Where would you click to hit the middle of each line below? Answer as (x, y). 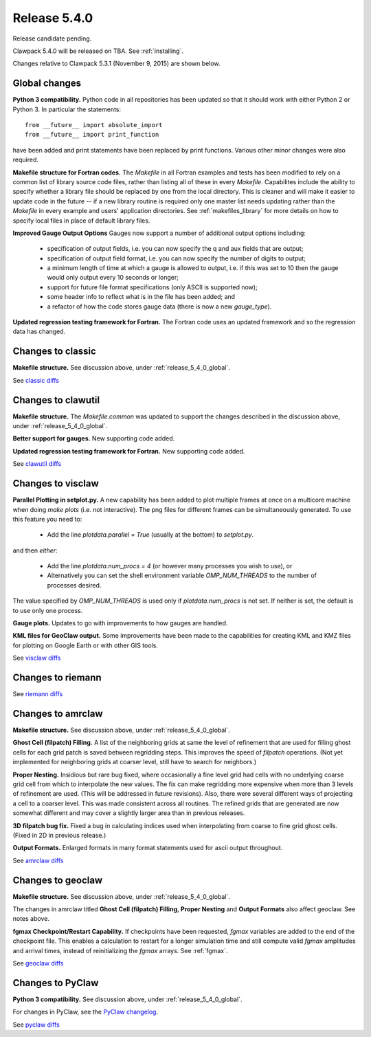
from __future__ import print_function (92, 135)
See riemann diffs (38, 694)
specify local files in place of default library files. (81, 221)
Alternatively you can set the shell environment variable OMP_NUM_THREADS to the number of (182, 576)
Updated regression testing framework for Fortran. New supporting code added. (129, 451)
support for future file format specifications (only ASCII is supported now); (152, 287)
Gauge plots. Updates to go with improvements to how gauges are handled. (120, 623)
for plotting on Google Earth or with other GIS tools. (85, 645)
